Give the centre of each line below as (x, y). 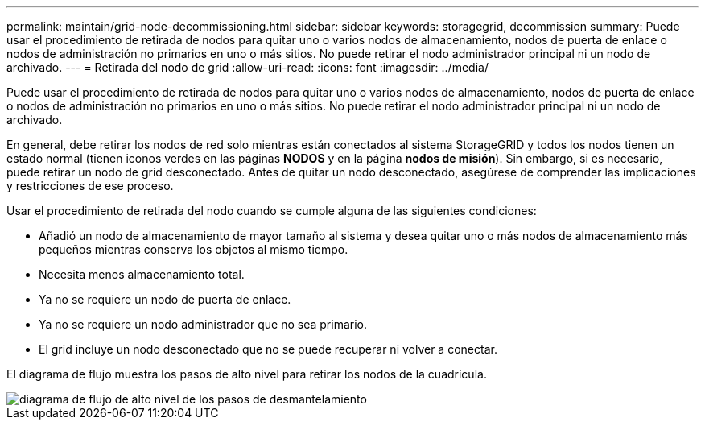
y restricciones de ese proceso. (90, 186)
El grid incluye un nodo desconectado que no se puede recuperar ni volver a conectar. (268, 349)
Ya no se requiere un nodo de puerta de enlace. (165, 299)
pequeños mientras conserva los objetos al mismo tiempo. (194, 249)
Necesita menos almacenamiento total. (142, 274)
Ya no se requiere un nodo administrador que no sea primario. (203, 324)
